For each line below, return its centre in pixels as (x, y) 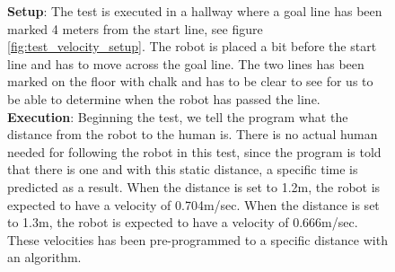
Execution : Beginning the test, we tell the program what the (178, 116)
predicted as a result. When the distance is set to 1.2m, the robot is (194, 186)
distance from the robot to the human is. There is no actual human (193, 134)
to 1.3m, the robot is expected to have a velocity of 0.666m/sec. (183, 222)
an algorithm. (44, 257)
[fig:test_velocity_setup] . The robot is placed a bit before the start (192, 46)
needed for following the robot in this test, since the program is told (194, 151)
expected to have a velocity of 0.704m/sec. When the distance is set (193, 204)
